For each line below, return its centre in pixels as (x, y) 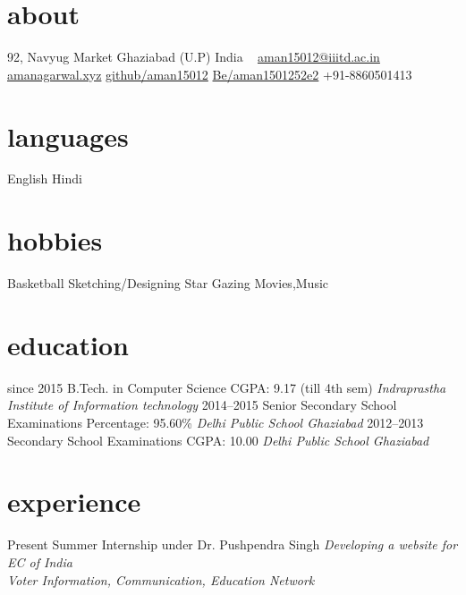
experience (74, 501)
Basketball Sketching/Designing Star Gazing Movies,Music (168, 283)
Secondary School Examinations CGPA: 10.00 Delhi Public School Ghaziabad (218, 440)
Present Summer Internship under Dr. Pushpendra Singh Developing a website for (233, 544)
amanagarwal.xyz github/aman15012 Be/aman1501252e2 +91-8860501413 (210, 74)
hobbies (55, 240)
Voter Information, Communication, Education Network (161, 579)
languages (68, 136)
